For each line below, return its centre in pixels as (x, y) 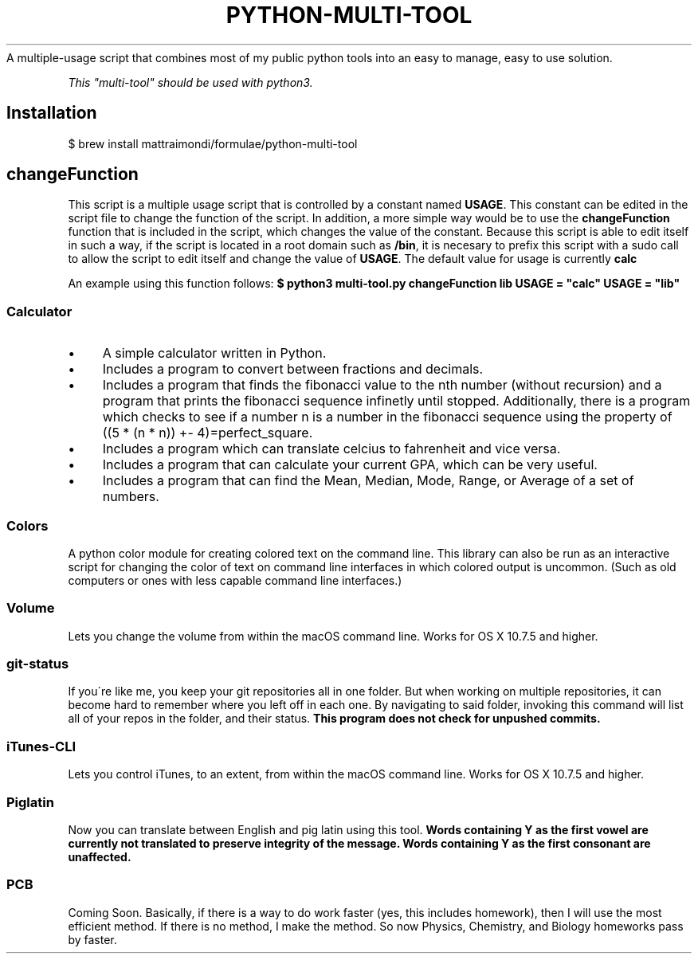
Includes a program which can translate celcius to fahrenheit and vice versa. (331, 449)
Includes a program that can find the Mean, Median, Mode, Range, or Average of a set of (368, 481)
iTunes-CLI (41, 746)
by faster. (92, 939)
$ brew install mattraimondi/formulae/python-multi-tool (213, 143)
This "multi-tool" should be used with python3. (190, 82)
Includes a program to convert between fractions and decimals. (293, 369)
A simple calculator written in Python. (214, 353)
